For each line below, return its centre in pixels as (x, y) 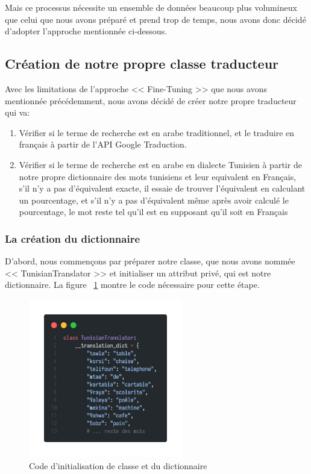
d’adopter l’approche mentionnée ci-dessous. (86, 31)
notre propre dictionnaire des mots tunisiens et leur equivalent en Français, (158, 176)
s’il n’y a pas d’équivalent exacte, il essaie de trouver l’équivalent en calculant (162, 188)
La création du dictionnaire (73, 238)
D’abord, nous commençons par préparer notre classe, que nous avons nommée (150, 261)
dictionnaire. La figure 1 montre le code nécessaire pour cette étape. (132, 285)
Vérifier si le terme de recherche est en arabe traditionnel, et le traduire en (157, 132)
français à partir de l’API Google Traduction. (103, 144)
